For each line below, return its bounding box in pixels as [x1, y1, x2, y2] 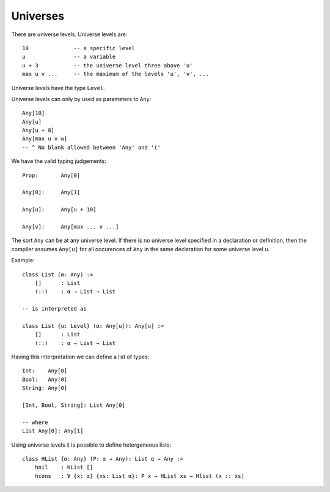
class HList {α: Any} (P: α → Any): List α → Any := [22, 455, 183, 462]
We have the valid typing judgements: [11, 157, 106, 165]
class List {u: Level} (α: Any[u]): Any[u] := [22, 322, 164, 329]
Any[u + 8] [22, 127, 55, 134]
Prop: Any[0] [22, 172, 81, 179]
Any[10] [22, 110, 45, 116]
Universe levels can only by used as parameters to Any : [11, 95, 152, 102]
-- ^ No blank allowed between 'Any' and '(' [22, 144, 161, 151]
